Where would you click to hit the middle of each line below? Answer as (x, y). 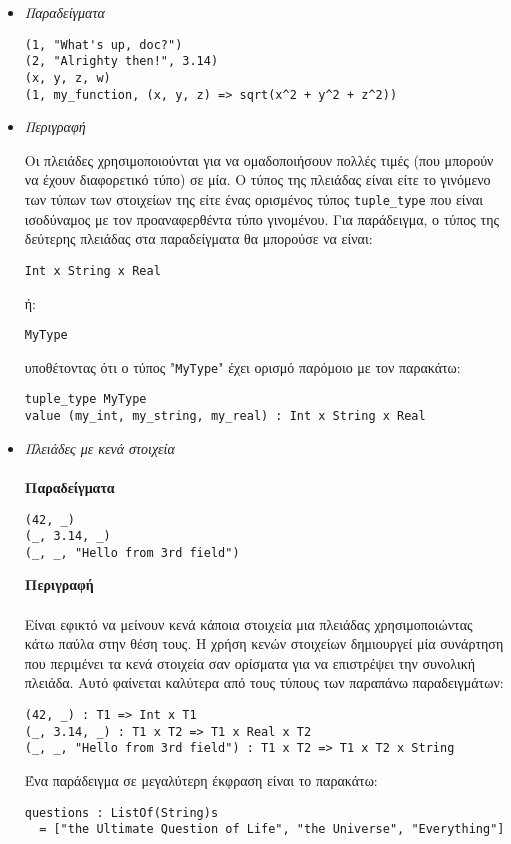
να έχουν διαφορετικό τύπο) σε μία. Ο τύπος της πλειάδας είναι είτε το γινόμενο (257, 179)
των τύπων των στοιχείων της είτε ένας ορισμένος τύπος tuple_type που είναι (254, 199)
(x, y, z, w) (67, 77)
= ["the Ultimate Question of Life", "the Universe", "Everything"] (272, 829)
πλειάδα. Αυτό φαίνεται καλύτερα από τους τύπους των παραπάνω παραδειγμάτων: (264, 682)
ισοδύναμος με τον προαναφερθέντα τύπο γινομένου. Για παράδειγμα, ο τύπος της (262, 218)
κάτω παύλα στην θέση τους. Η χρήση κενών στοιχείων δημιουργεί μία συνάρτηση (264, 643)
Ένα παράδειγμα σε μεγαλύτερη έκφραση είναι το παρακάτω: (201, 780)
